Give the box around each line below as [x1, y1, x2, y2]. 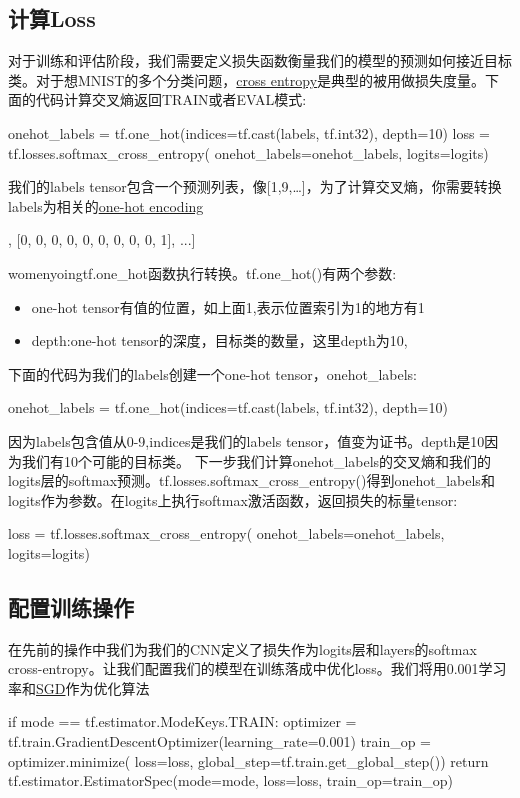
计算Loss [8, 3, 96, 34]
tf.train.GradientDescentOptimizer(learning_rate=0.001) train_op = [8, 731, 432, 752]
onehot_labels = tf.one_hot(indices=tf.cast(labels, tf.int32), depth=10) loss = [8, 122, 490, 143]
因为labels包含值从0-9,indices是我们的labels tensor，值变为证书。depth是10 [8, 430, 485, 451]
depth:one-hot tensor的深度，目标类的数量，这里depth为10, [31, 330, 408, 351]
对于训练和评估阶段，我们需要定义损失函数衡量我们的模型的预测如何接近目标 [8, 50, 512, 71]
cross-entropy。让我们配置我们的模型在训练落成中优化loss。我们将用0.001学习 [8, 658, 507, 679]
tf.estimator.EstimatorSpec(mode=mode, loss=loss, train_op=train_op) [8, 770, 453, 791]
